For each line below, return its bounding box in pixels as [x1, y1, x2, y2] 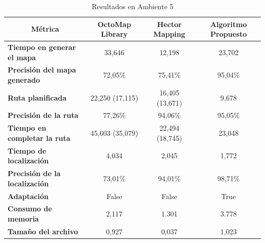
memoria [8, 213, 39, 224]
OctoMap [97, 18, 131, 29]
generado [8, 75, 40, 85]
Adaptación [8, 190, 49, 201]
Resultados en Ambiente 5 [91, 1, 174, 11]
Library [100, 29, 128, 39]
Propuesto [210, 29, 247, 39]
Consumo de [8, 203, 52, 214]
